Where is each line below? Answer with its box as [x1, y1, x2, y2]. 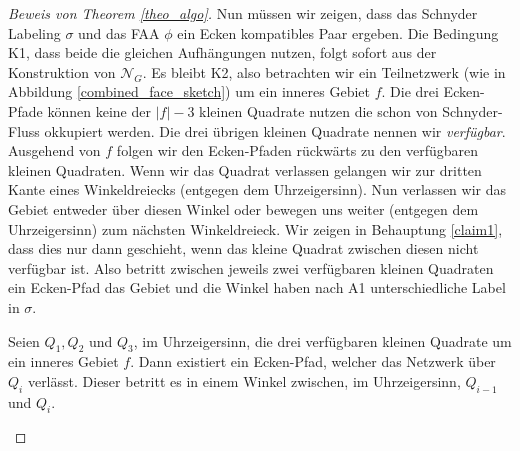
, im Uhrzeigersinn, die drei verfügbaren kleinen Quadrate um [133, 330, 512, 351]
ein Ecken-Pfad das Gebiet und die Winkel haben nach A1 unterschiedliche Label [8, 277, 506, 298]
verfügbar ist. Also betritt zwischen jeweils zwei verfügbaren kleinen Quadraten [8, 257, 494, 278]
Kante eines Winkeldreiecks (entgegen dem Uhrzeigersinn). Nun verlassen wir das [8, 179, 507, 200]
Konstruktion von [8, 61, 116, 82]
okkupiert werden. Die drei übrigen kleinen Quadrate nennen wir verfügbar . [44, 120, 506, 141]
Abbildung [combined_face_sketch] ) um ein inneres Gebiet [8, 81, 370, 102]
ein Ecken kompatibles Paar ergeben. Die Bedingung [177, 22, 499, 43]
